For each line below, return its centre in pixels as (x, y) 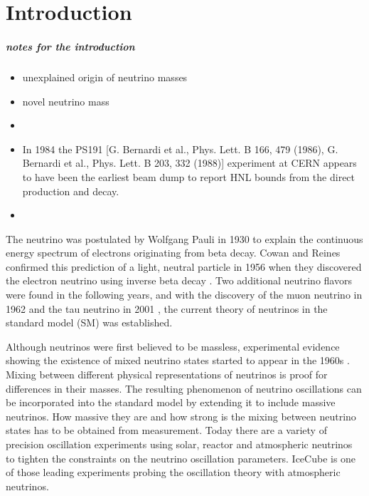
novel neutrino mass (66, 101)
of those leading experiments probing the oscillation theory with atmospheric (173, 472)
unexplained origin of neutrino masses (105, 77)
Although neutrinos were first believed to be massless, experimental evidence (173, 346)
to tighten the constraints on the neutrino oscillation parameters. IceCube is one (181, 458)
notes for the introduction (70, 46)
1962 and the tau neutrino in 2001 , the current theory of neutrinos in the (167, 308)
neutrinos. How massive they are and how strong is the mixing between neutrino (181, 416)
